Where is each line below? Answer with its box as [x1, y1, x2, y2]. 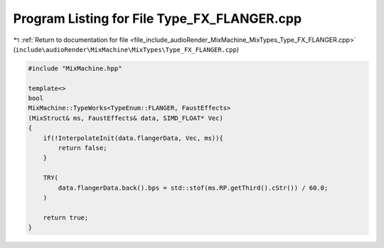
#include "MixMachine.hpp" [28, 64, 122, 72]
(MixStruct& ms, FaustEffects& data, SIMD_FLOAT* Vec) [28, 114, 223, 122]
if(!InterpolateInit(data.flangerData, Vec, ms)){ [43, 134, 223, 142]
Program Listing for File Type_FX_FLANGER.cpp [13, 11, 302, 26]
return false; [58, 144, 107, 152]
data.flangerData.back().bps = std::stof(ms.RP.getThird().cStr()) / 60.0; [58, 183, 329, 192]
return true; [43, 213, 89, 222]
